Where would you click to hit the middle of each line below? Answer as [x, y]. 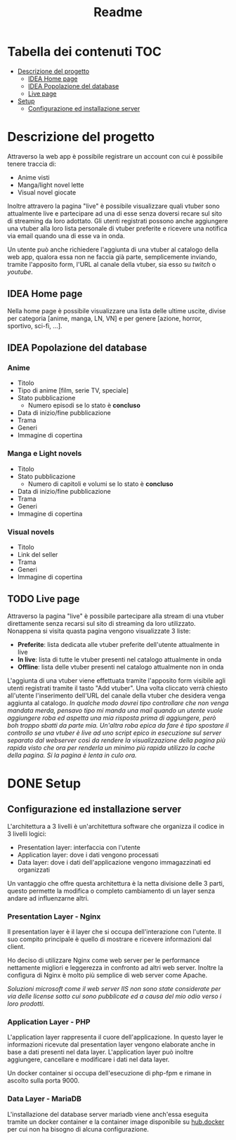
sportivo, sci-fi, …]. [35, 326]
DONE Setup [44, 783]
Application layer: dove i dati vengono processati [88, 855]
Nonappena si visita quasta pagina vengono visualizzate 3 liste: [99, 631]
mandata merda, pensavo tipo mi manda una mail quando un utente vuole [115, 710]
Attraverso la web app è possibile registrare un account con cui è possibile [115, 156]
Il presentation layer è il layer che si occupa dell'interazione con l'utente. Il [114, 932]
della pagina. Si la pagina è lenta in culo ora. [72, 755]
